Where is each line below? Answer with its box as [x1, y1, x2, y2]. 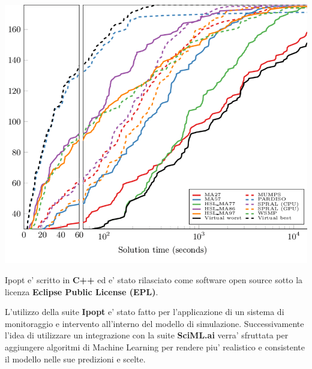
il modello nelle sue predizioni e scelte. [5, 352, 146, 365]
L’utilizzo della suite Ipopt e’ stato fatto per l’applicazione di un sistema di [5, 305, 284, 318]
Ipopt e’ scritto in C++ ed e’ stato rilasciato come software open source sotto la [5, 274, 303, 286]
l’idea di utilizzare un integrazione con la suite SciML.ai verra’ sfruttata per [5, 329, 289, 341]
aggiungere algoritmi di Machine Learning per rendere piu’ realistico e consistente [5, 341, 305, 353]
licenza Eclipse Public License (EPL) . [5, 285, 158, 298]
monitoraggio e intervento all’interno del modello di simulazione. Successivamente [5, 317, 304, 329]
